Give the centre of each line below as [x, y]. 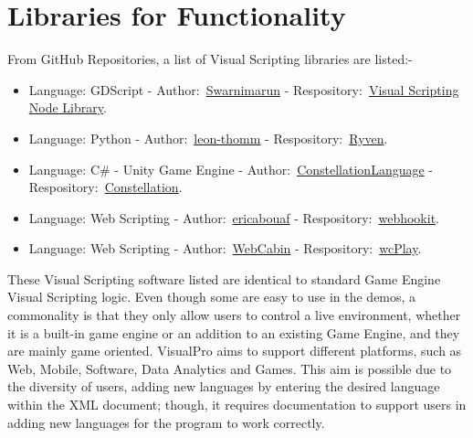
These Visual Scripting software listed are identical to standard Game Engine [224, 278]
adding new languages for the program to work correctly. [166, 422]
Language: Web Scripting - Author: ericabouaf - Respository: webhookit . [234, 217]
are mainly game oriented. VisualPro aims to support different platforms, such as [235, 351]
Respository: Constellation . [105, 187]
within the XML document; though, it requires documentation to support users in [237, 405]
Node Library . [68, 107]
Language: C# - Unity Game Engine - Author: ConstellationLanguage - [231, 169]
